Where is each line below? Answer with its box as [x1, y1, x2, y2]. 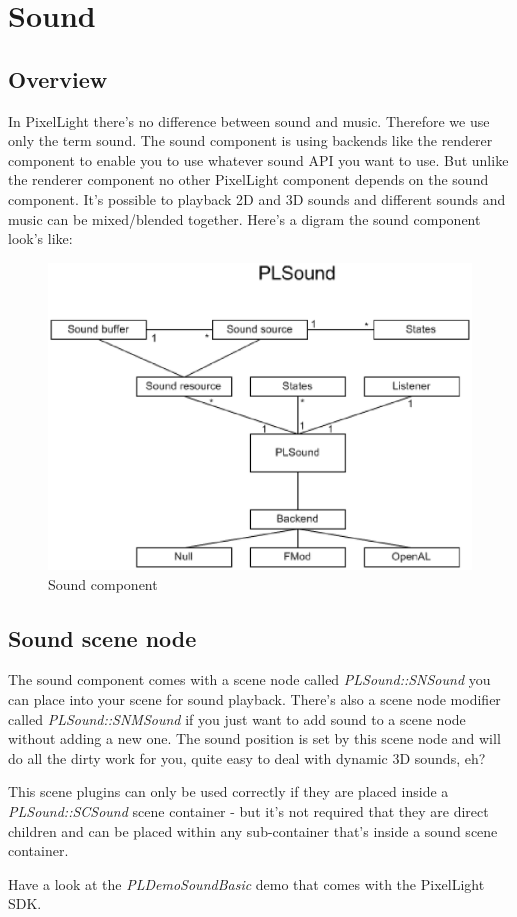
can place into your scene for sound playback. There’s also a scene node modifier [8, 688, 501, 709]
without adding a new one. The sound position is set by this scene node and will [8, 728, 501, 749]
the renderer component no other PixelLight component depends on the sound [8, 169, 489, 190]
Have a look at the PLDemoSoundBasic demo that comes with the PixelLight [8, 873, 485, 894]
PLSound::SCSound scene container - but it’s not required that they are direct [8, 800, 489, 821]
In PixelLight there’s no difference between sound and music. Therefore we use [8, 110, 490, 131]
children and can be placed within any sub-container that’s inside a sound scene [8, 820, 498, 841]
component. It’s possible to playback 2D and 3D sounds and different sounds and [8, 188, 506, 209]
